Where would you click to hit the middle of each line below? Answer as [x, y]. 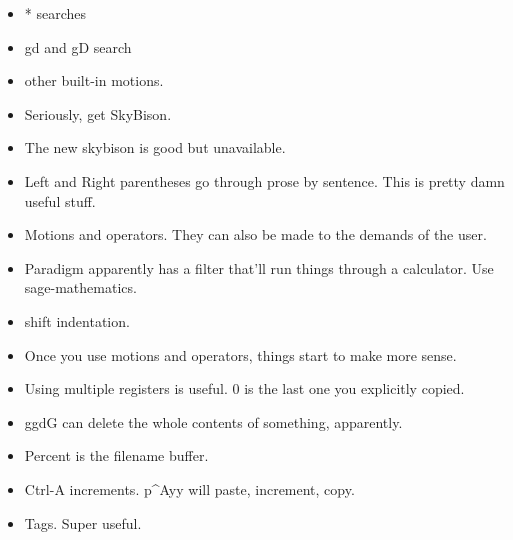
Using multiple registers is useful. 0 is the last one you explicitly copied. [244, 388]
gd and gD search [78, 46]
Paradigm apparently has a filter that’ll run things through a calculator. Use [259, 267]
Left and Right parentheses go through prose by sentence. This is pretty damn [264, 180]
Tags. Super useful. [83, 522]
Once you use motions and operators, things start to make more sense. [240, 354]
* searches [55, 13]
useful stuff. [60, 200]
